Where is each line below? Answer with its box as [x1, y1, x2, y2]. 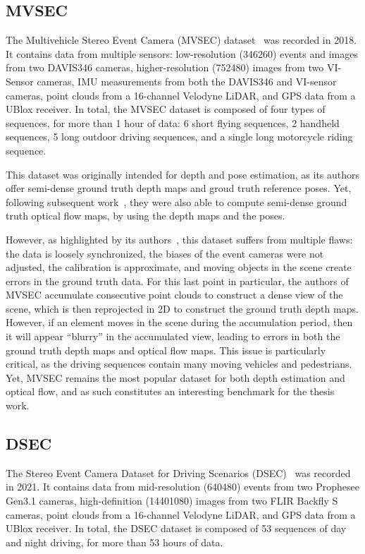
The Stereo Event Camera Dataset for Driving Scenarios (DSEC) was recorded [6, 465, 351, 480]
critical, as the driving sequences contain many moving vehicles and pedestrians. [6, 356, 352, 371]
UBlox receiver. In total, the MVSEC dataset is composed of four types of [6, 102, 326, 116]
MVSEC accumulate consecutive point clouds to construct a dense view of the [6, 287, 343, 302]
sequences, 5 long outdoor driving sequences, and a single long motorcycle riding [6, 129, 353, 144]
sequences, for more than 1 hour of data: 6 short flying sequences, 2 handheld [6, 115, 340, 130]
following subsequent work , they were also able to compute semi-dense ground [6, 194, 347, 209]
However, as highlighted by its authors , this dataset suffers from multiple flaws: [6, 231, 353, 246]
